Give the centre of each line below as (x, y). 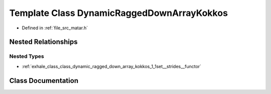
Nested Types (27, 56)
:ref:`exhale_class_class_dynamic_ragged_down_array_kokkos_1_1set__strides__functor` (112, 66)
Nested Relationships (43, 42)
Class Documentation (44, 80)
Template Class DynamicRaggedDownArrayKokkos (119, 13)
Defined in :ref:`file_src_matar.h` (55, 28)
